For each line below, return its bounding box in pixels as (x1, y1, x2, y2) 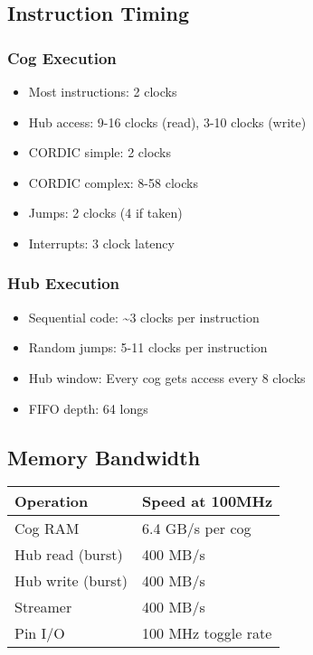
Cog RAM (14, 518, 80, 539)
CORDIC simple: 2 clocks (28, 143, 172, 162)
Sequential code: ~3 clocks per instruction (28, 307, 260, 326)
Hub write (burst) (14, 570, 128, 592)
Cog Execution (7, 46, 117, 69)
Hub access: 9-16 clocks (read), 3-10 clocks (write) (28, 112, 307, 131)
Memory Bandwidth (7, 443, 201, 471)
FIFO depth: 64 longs (28, 398, 148, 417)
